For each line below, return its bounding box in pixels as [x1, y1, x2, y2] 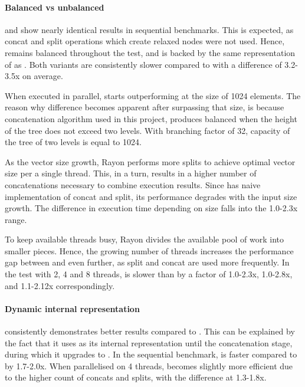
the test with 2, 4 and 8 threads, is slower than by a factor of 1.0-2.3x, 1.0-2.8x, [5, 268, 293, 280]
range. [5, 213, 27, 225]
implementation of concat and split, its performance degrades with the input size [5, 190, 297, 202]
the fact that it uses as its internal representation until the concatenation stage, [5, 336, 293, 349]
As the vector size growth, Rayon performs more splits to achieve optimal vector [5, 155, 296, 168]
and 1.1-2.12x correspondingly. [5, 279, 115, 291]
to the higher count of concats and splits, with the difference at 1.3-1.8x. [5, 371, 267, 383]
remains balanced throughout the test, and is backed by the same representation [5, 46, 296, 58]
